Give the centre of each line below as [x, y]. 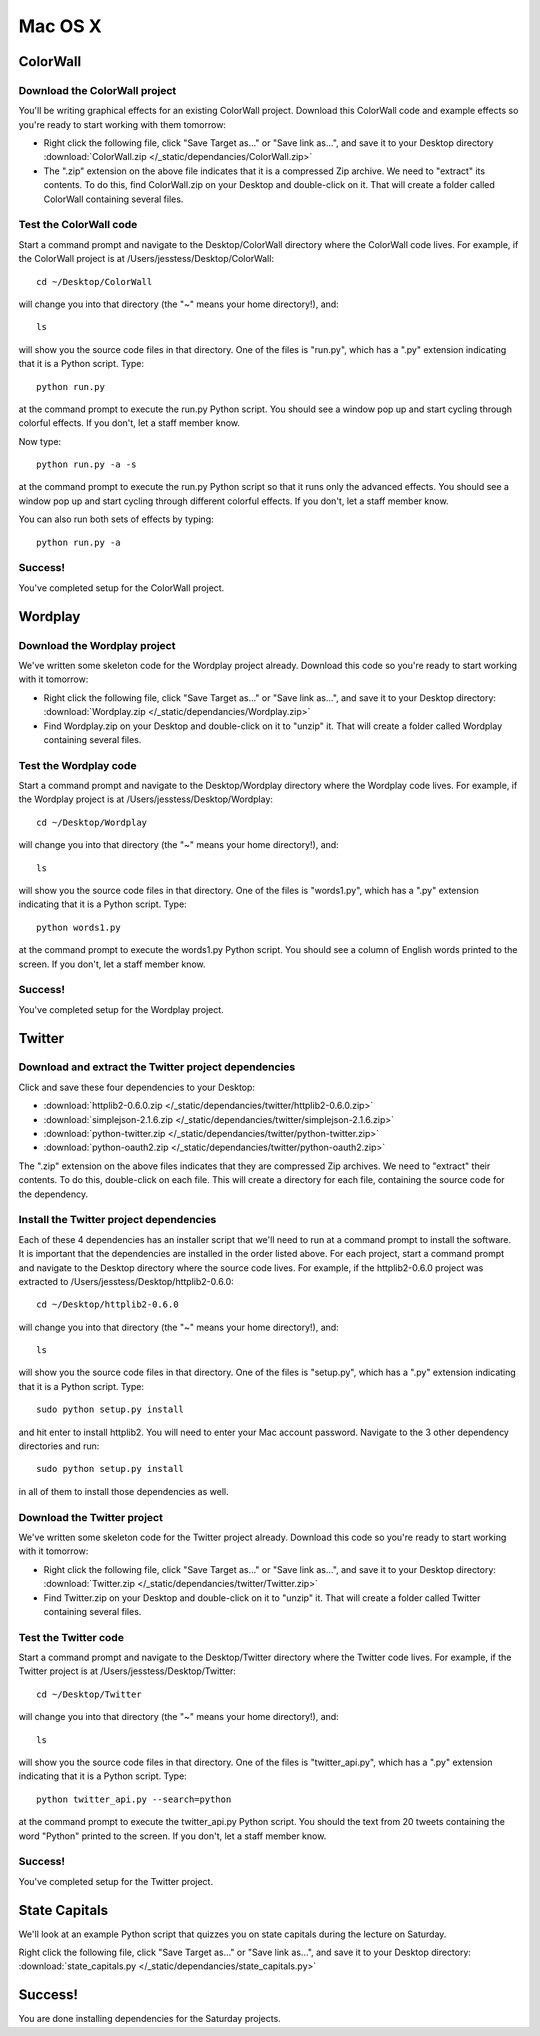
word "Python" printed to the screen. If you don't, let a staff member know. [172, 1836]
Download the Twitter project [91, 1517]
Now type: [40, 441]
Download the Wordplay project [97, 645]
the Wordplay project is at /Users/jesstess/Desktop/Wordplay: [146, 799]
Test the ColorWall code [78, 225]
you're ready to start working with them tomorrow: [122, 124]
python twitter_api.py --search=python [134, 1799]
